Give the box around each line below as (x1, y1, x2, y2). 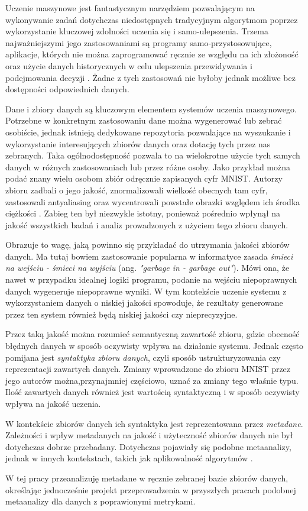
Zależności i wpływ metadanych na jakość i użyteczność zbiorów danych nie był (5, 429, 293, 441)
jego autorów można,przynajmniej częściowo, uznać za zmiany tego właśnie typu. (5, 374, 299, 386)
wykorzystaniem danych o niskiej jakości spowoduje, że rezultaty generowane (5, 296, 283, 309)
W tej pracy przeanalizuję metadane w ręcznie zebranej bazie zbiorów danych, (5, 471, 288, 484)
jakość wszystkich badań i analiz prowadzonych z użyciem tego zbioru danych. (5, 218, 288, 231)
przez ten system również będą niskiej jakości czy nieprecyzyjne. (5, 308, 238, 320)
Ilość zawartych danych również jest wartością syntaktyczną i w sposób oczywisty (5, 386, 300, 398)
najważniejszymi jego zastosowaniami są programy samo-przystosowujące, (5, 36, 272, 48)
